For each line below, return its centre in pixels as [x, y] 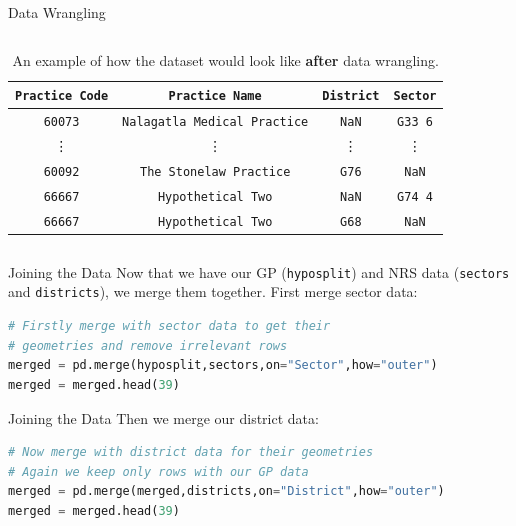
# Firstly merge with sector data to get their [169, 326]
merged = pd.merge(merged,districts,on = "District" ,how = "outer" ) [226, 491]
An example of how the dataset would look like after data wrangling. [225, 59]
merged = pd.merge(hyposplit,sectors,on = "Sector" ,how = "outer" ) [223, 365]
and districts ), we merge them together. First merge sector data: [213, 291]
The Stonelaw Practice [215, 171]
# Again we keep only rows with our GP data [158, 471]
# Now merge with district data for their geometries [191, 452]
